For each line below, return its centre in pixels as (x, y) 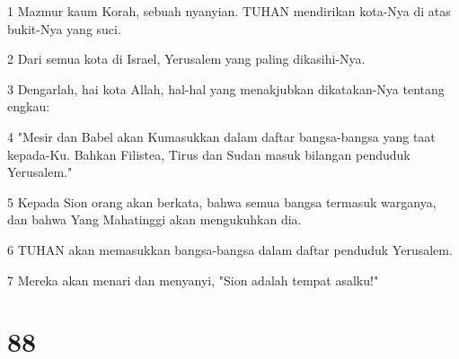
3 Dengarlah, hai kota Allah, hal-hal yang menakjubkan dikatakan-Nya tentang (226, 88)
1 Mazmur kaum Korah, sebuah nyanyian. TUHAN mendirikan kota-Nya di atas (229, 11)
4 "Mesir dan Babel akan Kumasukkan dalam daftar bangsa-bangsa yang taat (221, 136)
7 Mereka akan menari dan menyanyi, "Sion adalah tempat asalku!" (193, 280)
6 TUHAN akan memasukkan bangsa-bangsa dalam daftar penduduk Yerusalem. (230, 249)
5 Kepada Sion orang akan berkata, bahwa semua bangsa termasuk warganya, (222, 201)
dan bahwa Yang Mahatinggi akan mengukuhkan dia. (154, 219)
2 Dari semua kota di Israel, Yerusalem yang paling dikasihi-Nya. (186, 59)
